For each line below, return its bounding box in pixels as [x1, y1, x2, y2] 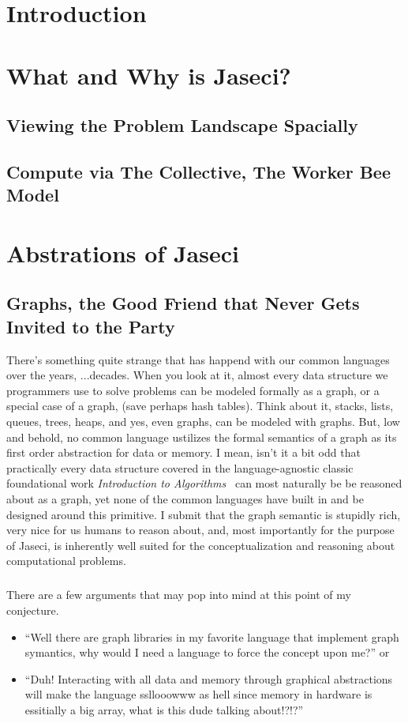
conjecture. [6, 601, 59, 618]
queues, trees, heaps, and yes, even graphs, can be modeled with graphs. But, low [6, 413, 400, 430]
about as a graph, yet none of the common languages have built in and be [6, 491, 364, 507]
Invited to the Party [6, 314, 175, 338]
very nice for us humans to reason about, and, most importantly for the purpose [6, 522, 395, 538]
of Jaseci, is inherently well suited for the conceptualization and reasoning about [6, 537, 395, 553]
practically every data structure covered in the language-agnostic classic [6, 459, 354, 476]
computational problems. [6, 552, 126, 569]
